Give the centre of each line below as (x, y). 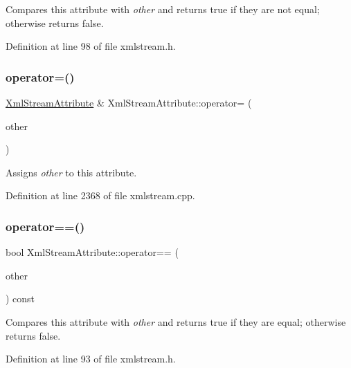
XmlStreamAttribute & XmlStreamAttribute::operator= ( (129, 102)
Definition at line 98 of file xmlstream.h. (91, 46)
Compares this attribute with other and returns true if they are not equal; (163, 9)
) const (20, 298)
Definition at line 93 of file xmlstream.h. (91, 359)
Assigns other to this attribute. (71, 172)
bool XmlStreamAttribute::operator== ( (92, 252)
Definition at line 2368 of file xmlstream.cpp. (100, 195)
